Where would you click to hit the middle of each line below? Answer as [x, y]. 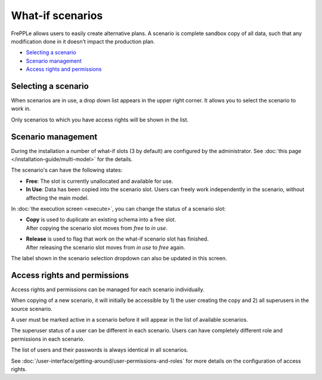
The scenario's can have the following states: [67, 170]
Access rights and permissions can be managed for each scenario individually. [108, 289]
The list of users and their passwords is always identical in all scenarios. [100, 350]
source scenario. [32, 309]
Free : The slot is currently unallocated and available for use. [100, 181]
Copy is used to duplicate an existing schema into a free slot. [101, 220]
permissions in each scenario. [48, 339]
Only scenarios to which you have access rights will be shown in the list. [100, 120]
